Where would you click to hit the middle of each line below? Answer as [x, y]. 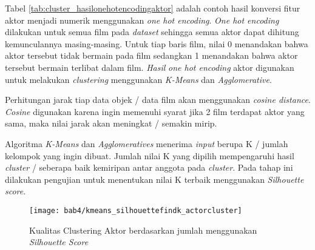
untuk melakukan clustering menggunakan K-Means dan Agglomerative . [138, 79]
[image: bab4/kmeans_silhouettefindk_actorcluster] [136, 210]
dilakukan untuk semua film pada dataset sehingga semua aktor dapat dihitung [152, 32]
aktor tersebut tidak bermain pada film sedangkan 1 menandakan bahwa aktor [151, 55]
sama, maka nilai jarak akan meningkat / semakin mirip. [111, 123]
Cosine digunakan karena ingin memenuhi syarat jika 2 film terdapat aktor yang [155, 111]
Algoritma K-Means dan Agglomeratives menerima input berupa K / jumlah [147, 143]
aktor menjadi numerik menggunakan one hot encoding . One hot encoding [142, 20]
